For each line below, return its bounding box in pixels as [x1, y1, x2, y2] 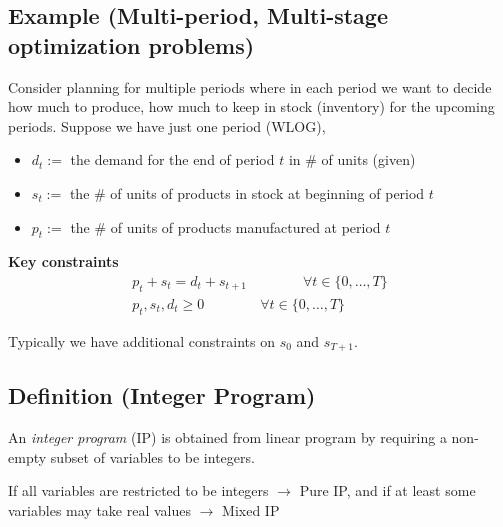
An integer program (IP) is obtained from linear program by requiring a [8, 427, 447, 448]
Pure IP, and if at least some [299, 480, 476, 501]
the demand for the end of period [70, 149, 275, 170]
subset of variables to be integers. [50, 446, 255, 467]
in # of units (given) [288, 149, 416, 170]
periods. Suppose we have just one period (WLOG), [8, 115, 326, 136]
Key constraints [8, 251, 119, 272]
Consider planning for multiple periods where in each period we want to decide [8, 76, 492, 97]
